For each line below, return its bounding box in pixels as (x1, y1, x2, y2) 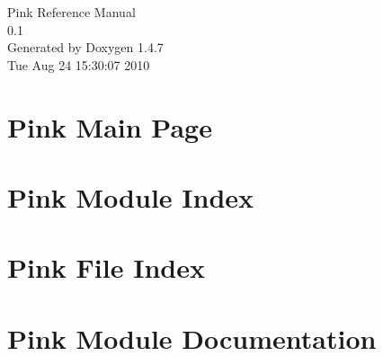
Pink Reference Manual (7, 3, 136, 21)
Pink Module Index (7, 178, 254, 215)
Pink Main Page (7, 108, 212, 145)
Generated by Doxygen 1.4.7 (7, 38, 164, 57)
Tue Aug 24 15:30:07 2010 (7, 55, 150, 74)
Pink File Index (7, 249, 205, 286)
